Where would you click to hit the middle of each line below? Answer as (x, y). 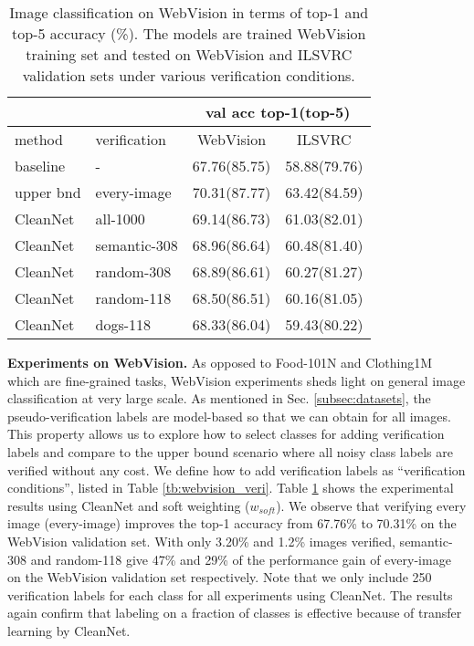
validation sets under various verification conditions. (189, 75)
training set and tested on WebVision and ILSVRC (189, 54)
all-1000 (120, 219)
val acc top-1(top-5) (278, 112)
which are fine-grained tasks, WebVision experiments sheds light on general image (237, 380)
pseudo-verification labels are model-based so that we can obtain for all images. (229, 416)
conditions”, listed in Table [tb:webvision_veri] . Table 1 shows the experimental (231, 488)
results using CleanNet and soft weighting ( (129, 505)
